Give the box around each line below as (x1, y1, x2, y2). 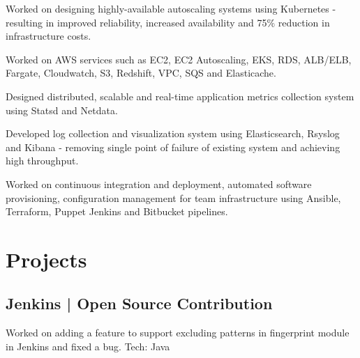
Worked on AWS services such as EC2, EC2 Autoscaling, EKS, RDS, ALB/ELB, (6, 52, 352, 66)
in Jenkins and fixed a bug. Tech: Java (6, 338, 170, 353)
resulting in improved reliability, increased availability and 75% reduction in (6, 15, 330, 29)
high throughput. (6, 153, 79, 168)
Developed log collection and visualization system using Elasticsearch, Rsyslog (6, 126, 340, 141)
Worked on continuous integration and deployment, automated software (6, 176, 312, 191)
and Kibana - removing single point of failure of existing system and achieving (6, 139, 340, 154)
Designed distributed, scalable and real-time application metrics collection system (6, 88, 354, 103)
